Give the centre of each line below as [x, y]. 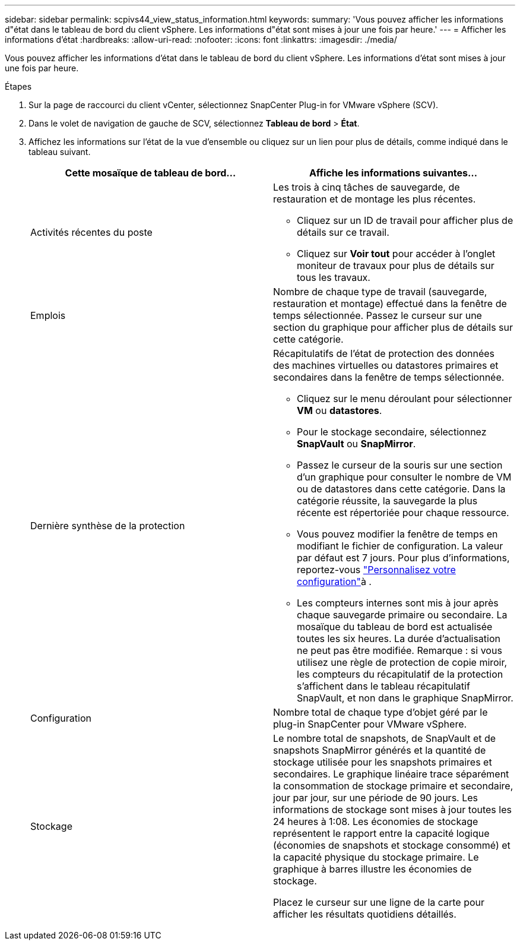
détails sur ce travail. [343, 232]
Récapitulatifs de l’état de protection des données [384, 353]
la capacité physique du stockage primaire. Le [376, 857]
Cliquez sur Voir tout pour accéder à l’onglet [396, 254]
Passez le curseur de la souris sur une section [400, 465]
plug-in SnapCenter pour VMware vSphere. [370, 724]
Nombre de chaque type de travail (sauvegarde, [380, 292]
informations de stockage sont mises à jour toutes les [392, 810]
